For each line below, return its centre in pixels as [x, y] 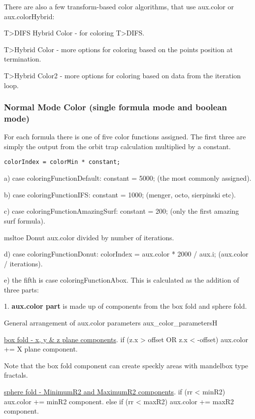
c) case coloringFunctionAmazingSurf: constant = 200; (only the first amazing [122, 211]
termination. [23, 59]
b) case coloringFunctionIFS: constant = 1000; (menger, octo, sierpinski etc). [120, 194]
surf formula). [25, 220]
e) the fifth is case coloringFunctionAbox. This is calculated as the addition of [122, 280]
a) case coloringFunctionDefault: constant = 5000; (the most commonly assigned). [128, 178]
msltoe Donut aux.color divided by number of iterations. [89, 237]
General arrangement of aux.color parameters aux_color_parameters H [111, 323]
